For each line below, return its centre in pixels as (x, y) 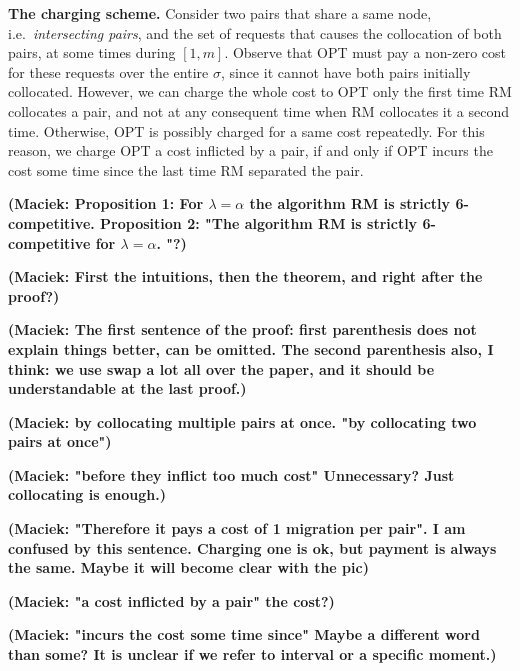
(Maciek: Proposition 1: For (106, 203)
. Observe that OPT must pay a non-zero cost (365, 52)
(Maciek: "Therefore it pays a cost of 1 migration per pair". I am (237, 528)
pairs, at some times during (92, 52)
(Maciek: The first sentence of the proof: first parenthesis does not (242, 329)
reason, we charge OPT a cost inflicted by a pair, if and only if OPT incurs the (250, 150)
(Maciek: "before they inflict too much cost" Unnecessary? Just (231, 474)
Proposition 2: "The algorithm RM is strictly (259, 222)
